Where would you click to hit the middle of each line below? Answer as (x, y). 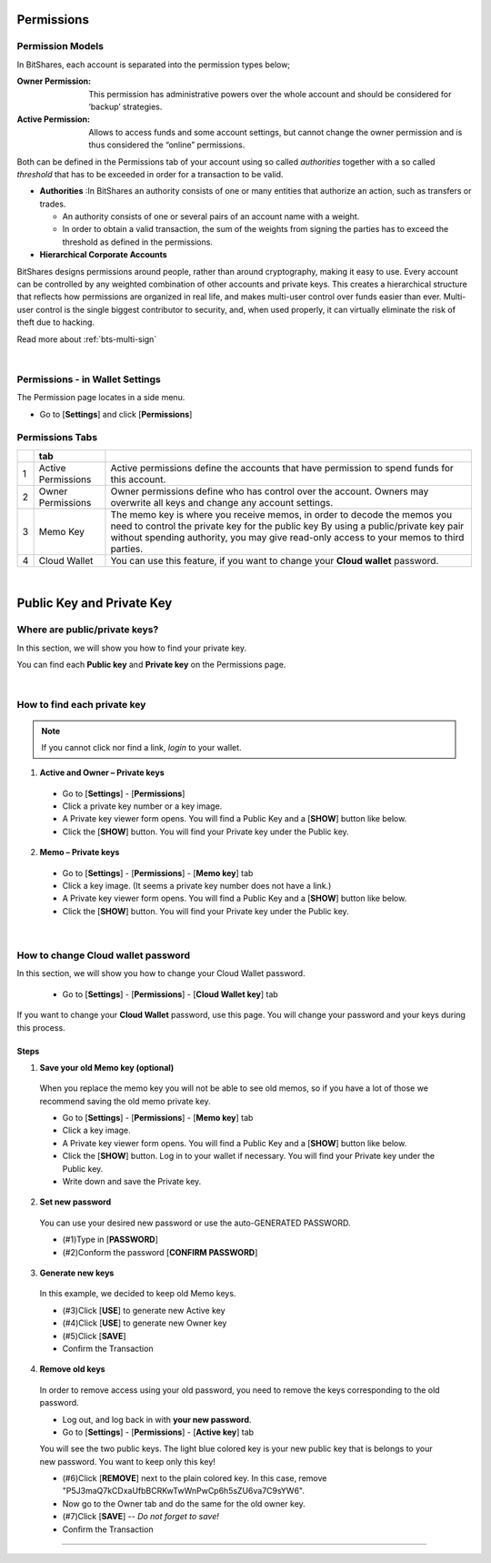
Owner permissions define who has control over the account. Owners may (270, 491)
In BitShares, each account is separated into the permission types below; (154, 65)
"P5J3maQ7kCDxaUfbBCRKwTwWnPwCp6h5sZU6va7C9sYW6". (183, 1491)
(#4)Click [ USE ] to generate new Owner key (145, 1323)
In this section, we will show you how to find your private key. (132, 648)
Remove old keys (72, 1369)
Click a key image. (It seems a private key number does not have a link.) (197, 886)
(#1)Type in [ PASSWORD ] (110, 1240)
